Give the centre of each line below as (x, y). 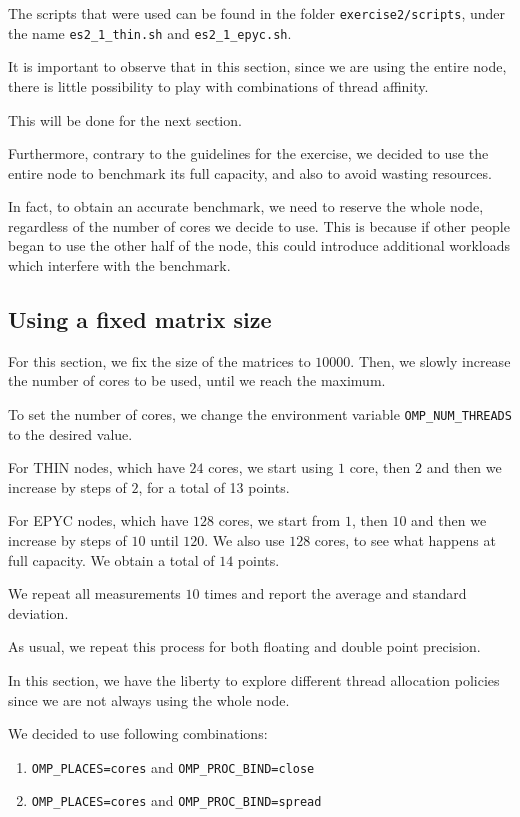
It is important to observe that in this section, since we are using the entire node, (257, 66)
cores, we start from (279, 520)
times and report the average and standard (335, 593)
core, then (380, 467)
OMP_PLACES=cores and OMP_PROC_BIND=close (173, 766)
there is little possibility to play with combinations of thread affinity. (218, 85)
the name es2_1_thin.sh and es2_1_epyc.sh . (150, 32)
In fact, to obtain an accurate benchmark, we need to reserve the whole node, (246, 206)
